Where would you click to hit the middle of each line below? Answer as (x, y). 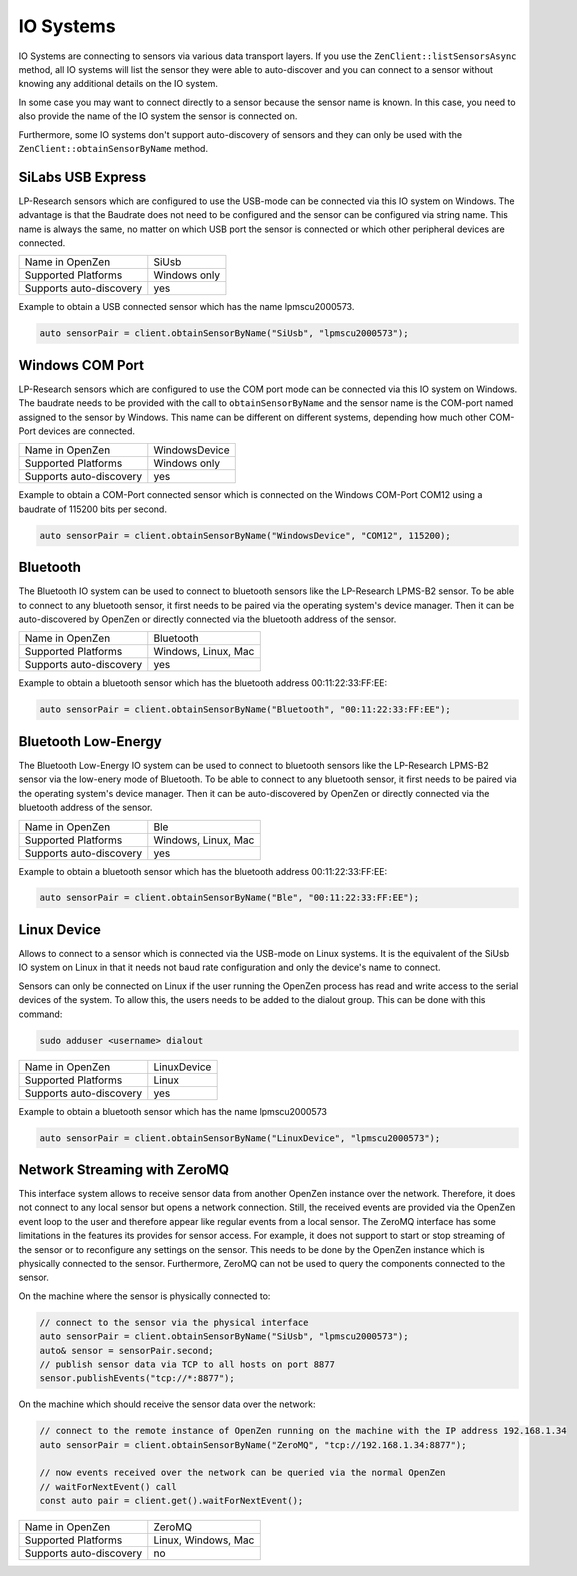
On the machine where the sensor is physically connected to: (144, 1296)
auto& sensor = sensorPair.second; (126, 1350)
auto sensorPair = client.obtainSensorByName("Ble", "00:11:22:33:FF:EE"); (229, 898)
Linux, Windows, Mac (204, 1540)
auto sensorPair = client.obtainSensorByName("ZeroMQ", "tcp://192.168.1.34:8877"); (253, 1444)
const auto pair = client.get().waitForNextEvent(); (171, 1501)
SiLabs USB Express (82, 176)
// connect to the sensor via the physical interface (174, 1322)
